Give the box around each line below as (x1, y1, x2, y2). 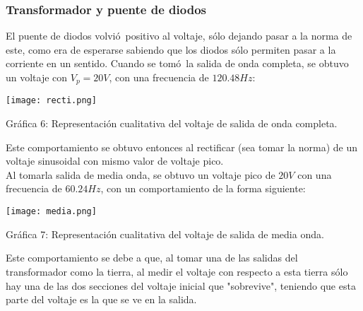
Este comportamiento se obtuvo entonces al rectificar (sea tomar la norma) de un (6, 139, 358, 154)
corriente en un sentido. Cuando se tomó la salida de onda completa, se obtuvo (6, 56, 349, 71)
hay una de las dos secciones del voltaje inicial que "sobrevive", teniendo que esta (6, 278, 356, 293)
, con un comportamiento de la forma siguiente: (100, 181, 306, 196)
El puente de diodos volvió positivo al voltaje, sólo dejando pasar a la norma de (6, 28, 352, 43)
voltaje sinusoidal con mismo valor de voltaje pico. (6, 153, 224, 168)
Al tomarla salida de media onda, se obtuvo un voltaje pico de (6, 167, 275, 182)
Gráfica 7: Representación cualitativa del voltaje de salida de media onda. (6, 226, 324, 241)
